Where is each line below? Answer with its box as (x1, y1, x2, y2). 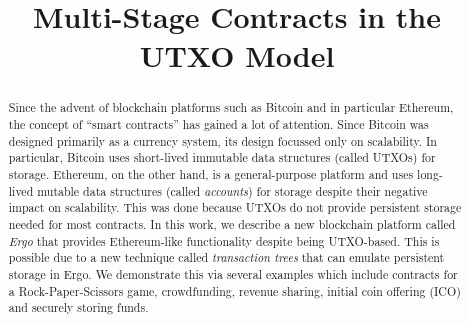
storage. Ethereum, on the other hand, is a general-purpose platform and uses (8, 165, 414, 182)
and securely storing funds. (8, 299, 149, 316)
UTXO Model (139, 35, 335, 76)
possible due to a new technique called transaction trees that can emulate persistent (8, 249, 445, 266)
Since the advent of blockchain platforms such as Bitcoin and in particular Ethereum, (8, 99, 454, 116)
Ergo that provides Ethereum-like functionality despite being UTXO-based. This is (8, 232, 440, 249)
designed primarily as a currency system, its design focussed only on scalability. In (8, 132, 437, 149)
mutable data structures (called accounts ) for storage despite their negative (37, 182, 428, 199)
